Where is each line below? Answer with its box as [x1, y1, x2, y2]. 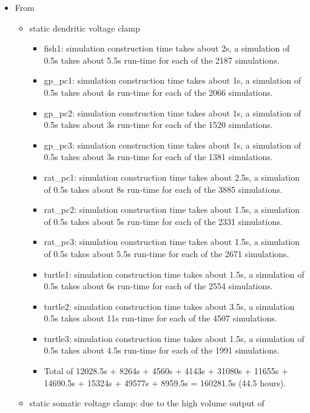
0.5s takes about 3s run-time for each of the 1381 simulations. [44, 150, 273, 163]
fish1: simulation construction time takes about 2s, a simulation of [44, 42, 290, 55]
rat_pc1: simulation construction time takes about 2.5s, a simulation [44, 170, 300, 183]
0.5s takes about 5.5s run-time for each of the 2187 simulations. [44, 53, 280, 66]
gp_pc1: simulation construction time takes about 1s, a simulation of [44, 74, 301, 87]
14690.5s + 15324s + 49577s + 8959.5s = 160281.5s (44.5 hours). [44, 376, 286, 389]
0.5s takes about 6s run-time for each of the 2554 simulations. [44, 280, 273, 292]
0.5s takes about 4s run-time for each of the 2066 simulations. [44, 86, 273, 98]
